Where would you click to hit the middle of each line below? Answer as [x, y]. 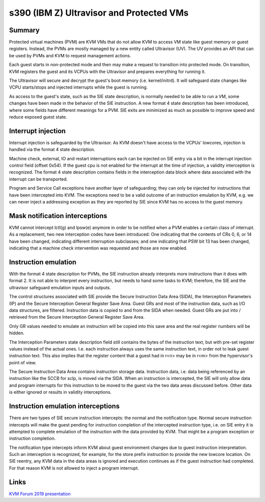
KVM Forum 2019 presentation [40, 494]
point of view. [23, 362]
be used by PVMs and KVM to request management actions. [70, 55]
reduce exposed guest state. [38, 117]
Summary [24, 30]
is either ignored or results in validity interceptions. [60, 392]
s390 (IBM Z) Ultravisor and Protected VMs [99, 13]
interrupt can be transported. [39, 179]
